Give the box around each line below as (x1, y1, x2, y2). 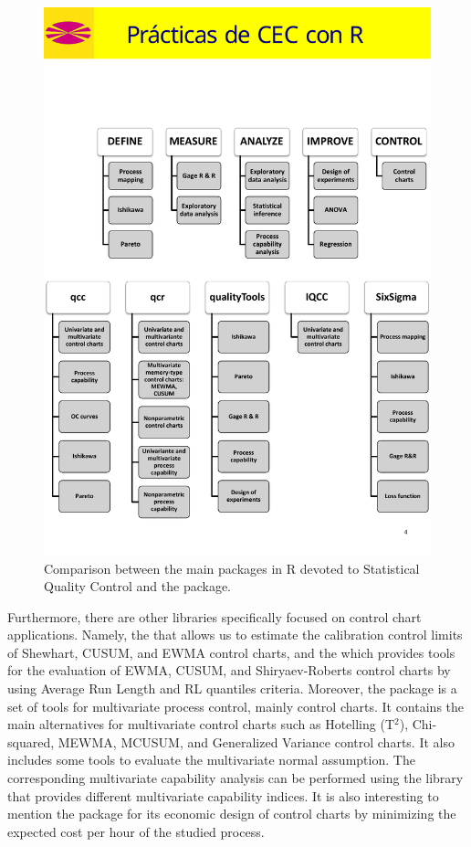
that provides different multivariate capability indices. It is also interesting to (7, 786, 439, 805)
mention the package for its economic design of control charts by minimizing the (7, 804, 456, 823)
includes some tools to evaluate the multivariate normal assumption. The (7, 750, 415, 769)
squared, (7, 732, 55, 751)
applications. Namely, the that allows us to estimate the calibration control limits (7, 625, 463, 644)
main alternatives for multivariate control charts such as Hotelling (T (7, 715, 394, 734)
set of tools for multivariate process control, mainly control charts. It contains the (7, 696, 465, 715)
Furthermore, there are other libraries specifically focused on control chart (7, 607, 422, 626)
